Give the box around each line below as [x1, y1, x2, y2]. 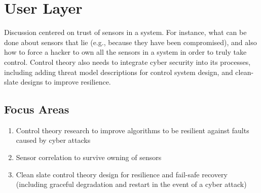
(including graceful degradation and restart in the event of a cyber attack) [16, 179, 247, 189]
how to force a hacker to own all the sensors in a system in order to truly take [4, 47, 247, 57]
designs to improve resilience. [20, 76, 111, 87]
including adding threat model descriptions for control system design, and [4, 66, 233, 77]
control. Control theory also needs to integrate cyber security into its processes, [4, 56, 251, 67]
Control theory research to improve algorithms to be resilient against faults [16, 125, 249, 135]
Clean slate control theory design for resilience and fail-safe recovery [16, 169, 228, 179]
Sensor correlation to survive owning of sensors [16, 152, 162, 163]
